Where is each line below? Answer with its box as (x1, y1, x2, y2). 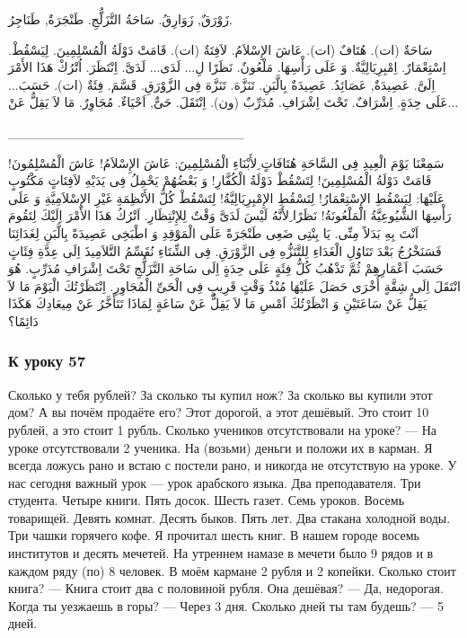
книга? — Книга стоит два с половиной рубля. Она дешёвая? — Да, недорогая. (8, 579, 444, 598)
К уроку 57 (8, 350, 86, 372)
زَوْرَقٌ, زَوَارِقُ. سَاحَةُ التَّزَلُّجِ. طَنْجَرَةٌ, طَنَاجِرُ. (8, 10, 233, 28)
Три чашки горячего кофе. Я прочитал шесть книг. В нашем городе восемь (8, 526, 419, 545)
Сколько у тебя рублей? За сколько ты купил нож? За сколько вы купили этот (8, 385, 433, 403)
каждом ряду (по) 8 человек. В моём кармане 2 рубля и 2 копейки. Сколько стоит (8, 561, 456, 580)
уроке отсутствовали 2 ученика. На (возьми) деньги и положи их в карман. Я (8, 438, 433, 456)
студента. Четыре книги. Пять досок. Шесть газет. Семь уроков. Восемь (8, 491, 405, 510)
